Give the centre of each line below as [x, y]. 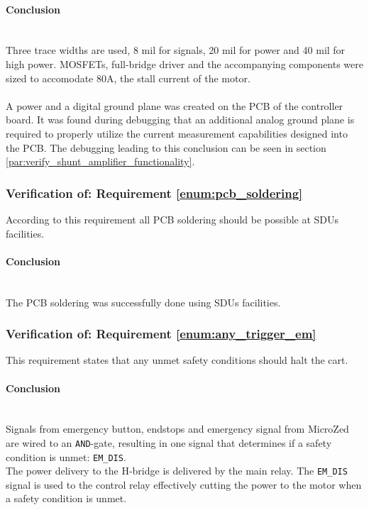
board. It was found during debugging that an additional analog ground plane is [180, 120]
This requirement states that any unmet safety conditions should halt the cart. [177, 360]
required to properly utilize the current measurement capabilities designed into [177, 133]
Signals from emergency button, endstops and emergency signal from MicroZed [177, 429]
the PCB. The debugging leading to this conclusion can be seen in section [166, 147]
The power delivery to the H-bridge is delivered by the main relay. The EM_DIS [177, 471]
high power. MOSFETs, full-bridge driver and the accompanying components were [184, 63]
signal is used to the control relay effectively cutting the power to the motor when [184, 484]
